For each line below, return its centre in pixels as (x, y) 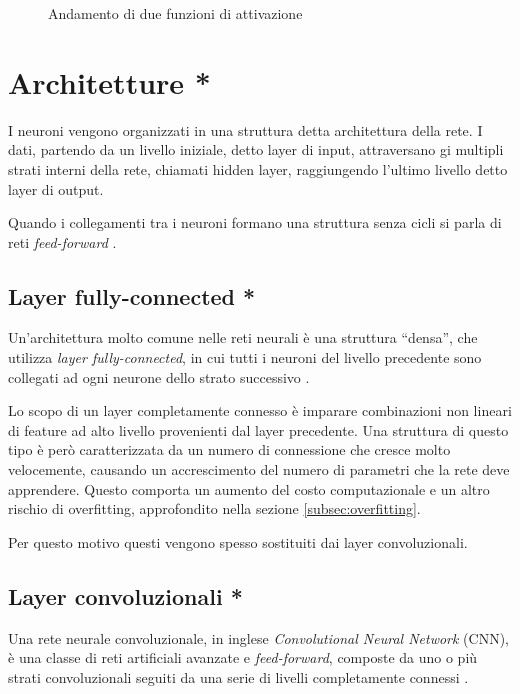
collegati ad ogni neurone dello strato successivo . (159, 376)
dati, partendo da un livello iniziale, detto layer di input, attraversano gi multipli (256, 149)
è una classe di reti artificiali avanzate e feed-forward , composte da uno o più (243, 657)
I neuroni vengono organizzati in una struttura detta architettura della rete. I (245, 129)
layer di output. (56, 188)
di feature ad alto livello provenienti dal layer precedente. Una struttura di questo (258, 429)
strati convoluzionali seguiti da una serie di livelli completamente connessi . (238, 676)
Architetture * (109, 81)
